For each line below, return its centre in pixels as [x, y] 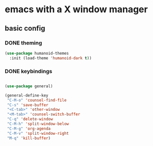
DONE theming [23, 43]
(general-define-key [27, 95]
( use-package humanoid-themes [37, 53]
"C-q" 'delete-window [30, 119]
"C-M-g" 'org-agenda [29, 129]
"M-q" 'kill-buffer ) [29, 138]
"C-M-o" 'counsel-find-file [37, 100]
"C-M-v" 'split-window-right [38, 133]
